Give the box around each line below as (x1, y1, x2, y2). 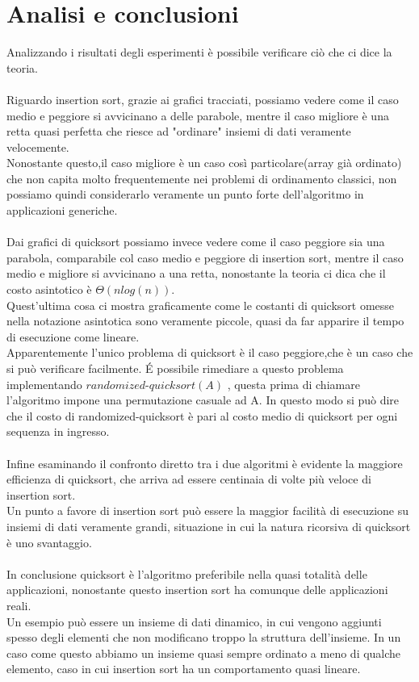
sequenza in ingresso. (6, 423, 110, 440)
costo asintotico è (6, 281, 92, 298)
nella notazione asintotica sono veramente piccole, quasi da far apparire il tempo (6, 312, 404, 329)
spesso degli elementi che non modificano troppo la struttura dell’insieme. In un (6, 629, 401, 646)
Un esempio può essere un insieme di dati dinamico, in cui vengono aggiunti (6, 613, 382, 630)
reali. (6, 596, 31, 613)
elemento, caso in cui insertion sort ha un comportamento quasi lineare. (6, 660, 361, 677)
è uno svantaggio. (6, 533, 92, 550)
